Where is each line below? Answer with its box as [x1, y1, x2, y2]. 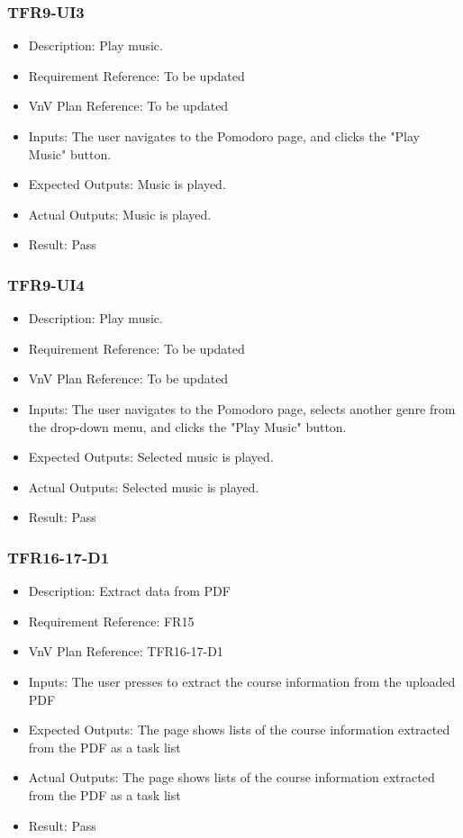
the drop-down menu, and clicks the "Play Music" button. [28, 417, 347, 436]
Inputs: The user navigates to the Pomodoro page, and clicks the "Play [28, 127, 420, 145]
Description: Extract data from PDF [28, 581, 231, 600]
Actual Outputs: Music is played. [28, 204, 212, 223]
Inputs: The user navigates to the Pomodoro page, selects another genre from [28, 399, 456, 418]
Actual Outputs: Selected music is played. [28, 477, 259, 496]
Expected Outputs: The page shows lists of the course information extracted [28, 720, 450, 739]
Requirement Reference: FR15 [28, 611, 195, 630]
